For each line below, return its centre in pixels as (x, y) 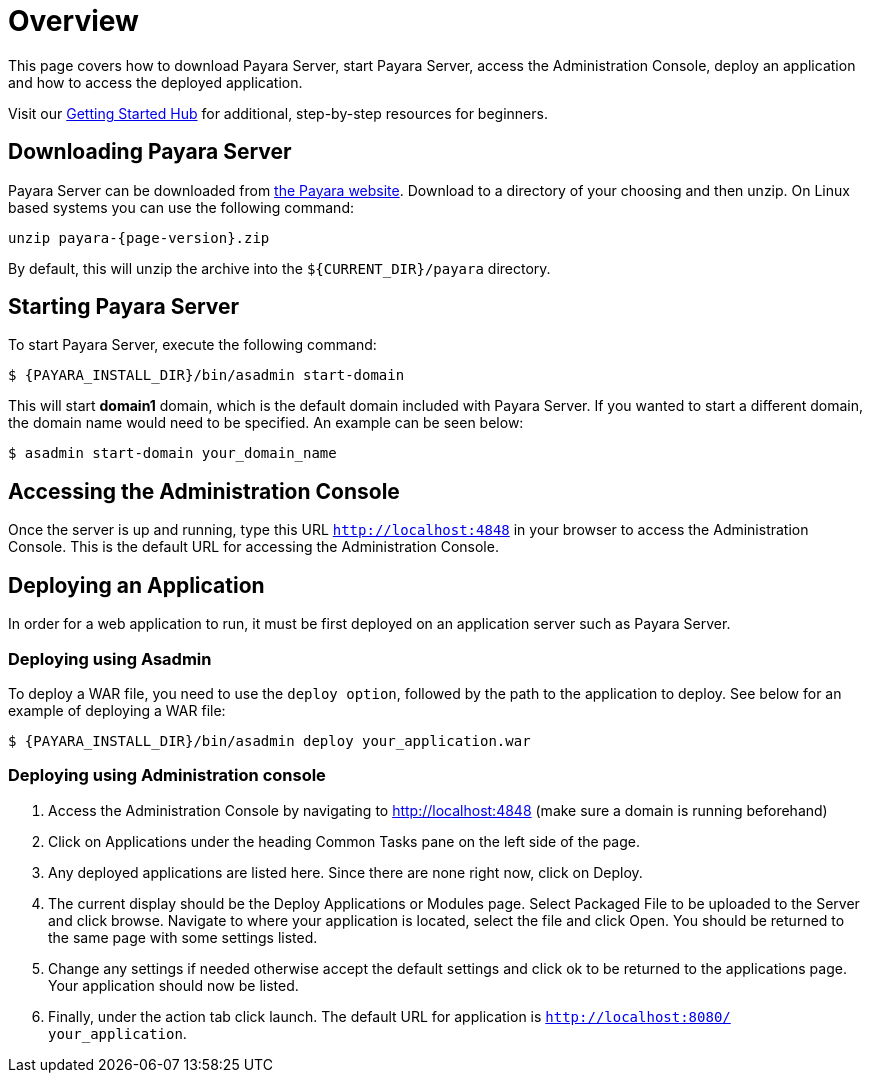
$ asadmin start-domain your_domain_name (172, 453)
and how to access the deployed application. (155, 82)
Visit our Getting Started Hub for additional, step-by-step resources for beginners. (278, 113)
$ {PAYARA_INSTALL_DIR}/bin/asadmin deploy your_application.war (269, 740)
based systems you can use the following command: (181, 207)
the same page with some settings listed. (183, 937)
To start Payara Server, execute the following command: (192, 345)
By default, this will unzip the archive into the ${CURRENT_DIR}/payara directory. (279, 268)
